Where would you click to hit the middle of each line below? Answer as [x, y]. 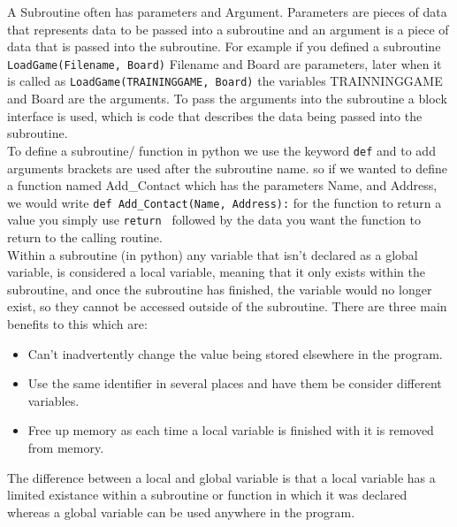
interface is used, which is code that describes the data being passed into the [215, 115]
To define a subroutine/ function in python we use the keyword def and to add [221, 150]
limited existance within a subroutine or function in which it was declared [207, 495]
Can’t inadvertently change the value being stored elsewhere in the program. [235, 353]
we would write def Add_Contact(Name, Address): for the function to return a [225, 202]
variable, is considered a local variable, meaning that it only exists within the [216, 272]
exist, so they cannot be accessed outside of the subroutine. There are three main [227, 306]
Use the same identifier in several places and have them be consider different [235, 383]
